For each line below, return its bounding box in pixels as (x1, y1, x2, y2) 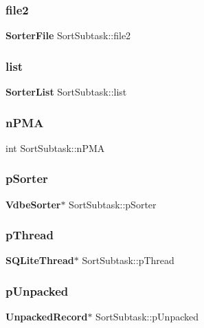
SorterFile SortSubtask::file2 (5, 28, 131, 43)
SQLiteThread (5, 253, 74, 267)
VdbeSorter (5, 197, 61, 211)
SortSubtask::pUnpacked (95, 309, 199, 324)
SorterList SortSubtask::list (5, 85, 127, 99)
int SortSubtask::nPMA (5, 140, 105, 155)
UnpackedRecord (5, 309, 88, 324)
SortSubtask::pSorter (69, 197, 157, 211)
